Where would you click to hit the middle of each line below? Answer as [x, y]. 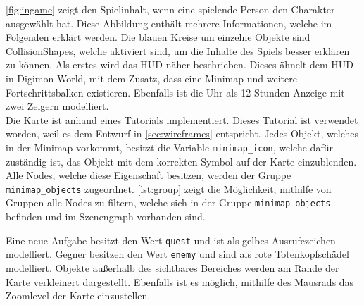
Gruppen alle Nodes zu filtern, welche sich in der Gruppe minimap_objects [168, 203]
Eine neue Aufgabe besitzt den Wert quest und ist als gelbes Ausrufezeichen [171, 240]
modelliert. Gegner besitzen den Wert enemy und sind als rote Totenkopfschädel [177, 254]
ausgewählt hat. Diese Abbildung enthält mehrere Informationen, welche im [169, 23]
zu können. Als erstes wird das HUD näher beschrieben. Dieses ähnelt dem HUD [180, 64]
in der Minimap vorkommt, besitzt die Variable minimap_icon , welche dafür [169, 147]
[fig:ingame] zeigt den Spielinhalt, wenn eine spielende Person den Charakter [170, 9]
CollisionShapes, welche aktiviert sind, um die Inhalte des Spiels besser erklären [178, 50]
